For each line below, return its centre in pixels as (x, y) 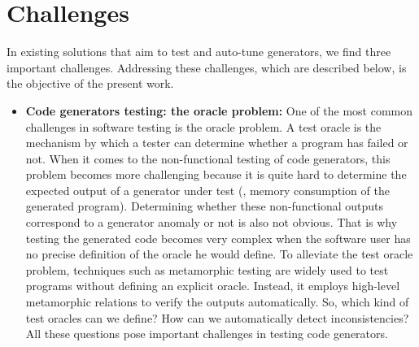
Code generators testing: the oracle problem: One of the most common (219, 110)
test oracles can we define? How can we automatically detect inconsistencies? (217, 317)
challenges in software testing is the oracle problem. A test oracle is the (203, 126)
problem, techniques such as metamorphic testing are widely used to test (207, 269)
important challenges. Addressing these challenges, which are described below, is (207, 67)
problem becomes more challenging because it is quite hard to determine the (216, 174)
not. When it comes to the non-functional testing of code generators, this (208, 158)
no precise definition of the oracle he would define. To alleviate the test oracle (219, 254)
